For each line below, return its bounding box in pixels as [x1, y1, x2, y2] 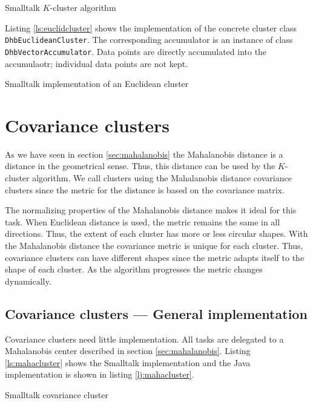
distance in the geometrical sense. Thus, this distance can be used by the [5, 160, 275, 172]
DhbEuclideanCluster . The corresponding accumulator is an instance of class [5, 33, 293, 46]
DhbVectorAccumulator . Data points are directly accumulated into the [5, 45, 267, 57]
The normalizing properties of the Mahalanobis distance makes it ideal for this [5, 204, 297, 216]
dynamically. [5, 274, 51, 287]
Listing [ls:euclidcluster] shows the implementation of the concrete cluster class [5, 21, 297, 34]
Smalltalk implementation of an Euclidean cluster [5, 77, 189, 90]
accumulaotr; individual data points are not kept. [5, 57, 188, 69]
